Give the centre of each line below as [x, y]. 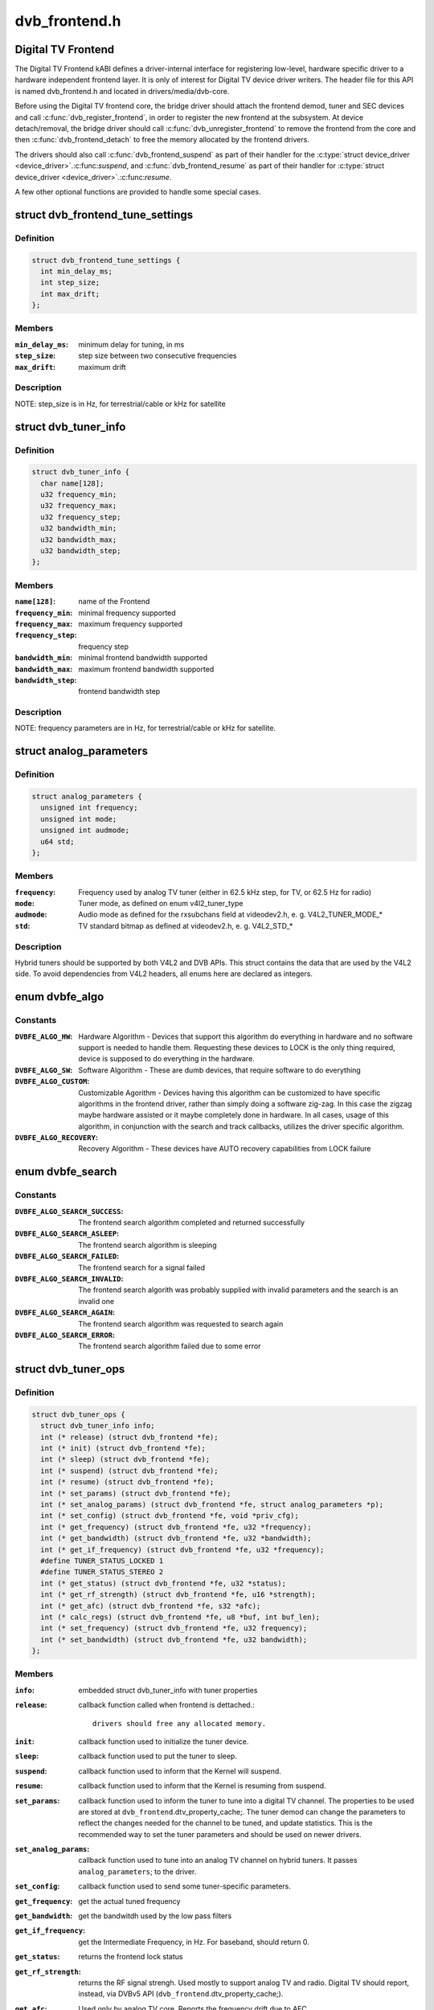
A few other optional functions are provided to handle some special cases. [138, 191]
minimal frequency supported [127, 613]
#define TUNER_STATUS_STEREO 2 [102, 1572]
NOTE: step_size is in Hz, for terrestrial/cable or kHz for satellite [121, 404]
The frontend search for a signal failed [141, 1267]
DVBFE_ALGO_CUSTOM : [52, 1081]
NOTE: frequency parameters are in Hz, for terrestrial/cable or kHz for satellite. [145, 728]
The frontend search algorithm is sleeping [147, 1245]
